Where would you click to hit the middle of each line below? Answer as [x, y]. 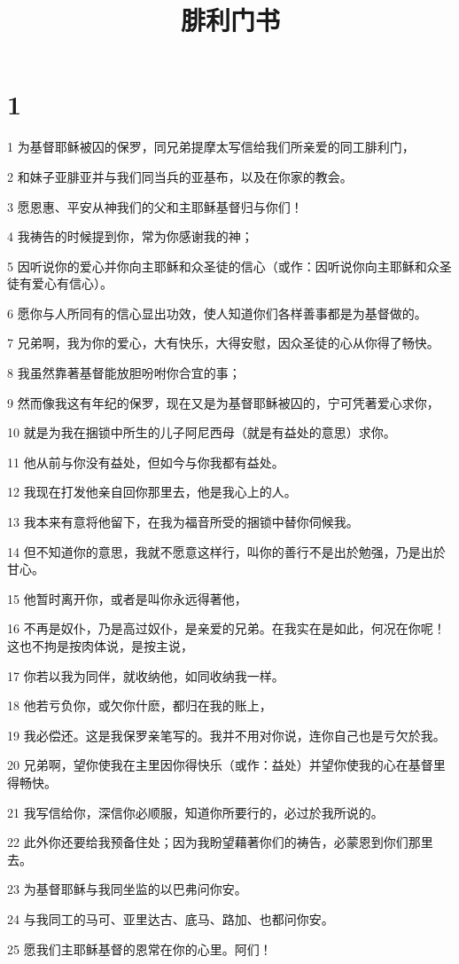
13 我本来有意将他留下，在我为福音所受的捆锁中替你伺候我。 [183, 522]
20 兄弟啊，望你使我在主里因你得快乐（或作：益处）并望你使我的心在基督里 [226, 765]
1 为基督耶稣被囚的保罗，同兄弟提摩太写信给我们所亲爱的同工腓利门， [211, 147]
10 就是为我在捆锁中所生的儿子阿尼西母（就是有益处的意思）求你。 [202, 432]
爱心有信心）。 [72, 283]
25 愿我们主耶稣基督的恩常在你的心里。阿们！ [140, 948]
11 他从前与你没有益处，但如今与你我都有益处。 [146, 462]
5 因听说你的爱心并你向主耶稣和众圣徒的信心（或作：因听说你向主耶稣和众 [223, 266]
